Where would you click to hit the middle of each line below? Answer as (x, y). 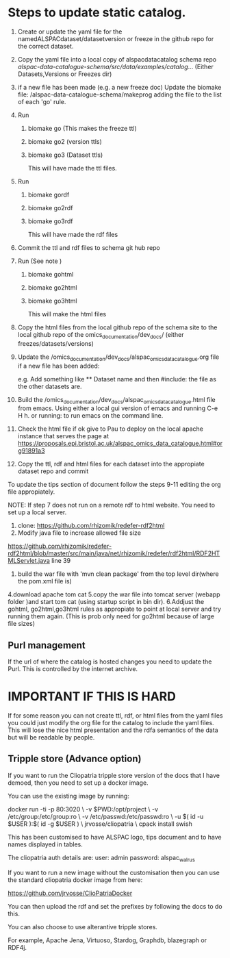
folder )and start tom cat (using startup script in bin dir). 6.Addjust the (106, 602)
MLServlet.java (29, 561)
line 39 (61, 561)
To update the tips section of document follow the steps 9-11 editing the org (114, 485)
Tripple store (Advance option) (75, 759)
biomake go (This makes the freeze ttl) (82, 128)
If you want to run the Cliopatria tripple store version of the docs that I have (114, 775)
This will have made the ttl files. (72, 168)
